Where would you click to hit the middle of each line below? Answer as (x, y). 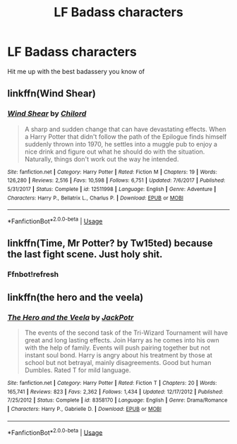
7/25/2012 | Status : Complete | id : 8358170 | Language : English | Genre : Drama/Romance (117, 400)
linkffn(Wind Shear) (52, 93)
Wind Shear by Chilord (47, 113)
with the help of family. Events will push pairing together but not (117, 347)
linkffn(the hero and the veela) (75, 297)
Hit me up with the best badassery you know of (76, 71)
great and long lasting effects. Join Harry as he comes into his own (122, 340)
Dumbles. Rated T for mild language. (78, 370)
